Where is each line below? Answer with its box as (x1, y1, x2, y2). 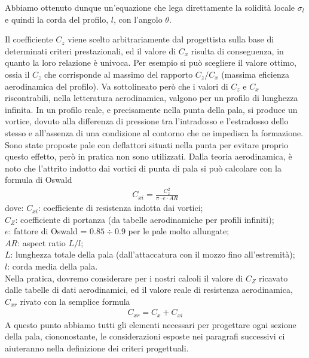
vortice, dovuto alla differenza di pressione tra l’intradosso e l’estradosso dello (5, 115, 289, 127)
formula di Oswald (5, 173, 72, 186)
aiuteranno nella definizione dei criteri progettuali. (5, 342, 189, 354)
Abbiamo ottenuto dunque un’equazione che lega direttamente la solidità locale (5, 1, 295, 13)
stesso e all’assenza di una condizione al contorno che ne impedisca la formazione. (5, 126, 304, 139)
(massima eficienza (221, 68, 289, 80)
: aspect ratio (17, 236, 66, 249)
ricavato (259, 271, 288, 284)
